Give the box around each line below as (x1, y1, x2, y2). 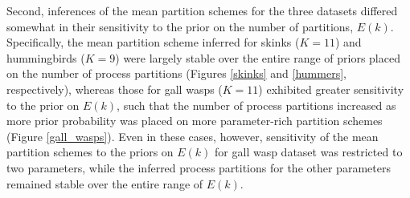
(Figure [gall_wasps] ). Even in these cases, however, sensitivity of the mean (6, 127, 379, 144)
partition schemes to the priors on (6, 143, 174, 160)
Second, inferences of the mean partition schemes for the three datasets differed (6, 2, 398, 18)
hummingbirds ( (6, 49, 85, 66)
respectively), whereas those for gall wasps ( (6, 80, 223, 97)
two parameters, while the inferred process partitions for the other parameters (6, 159, 391, 176)
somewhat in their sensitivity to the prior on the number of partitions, (6, 18, 354, 34)
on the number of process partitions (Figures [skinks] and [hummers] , (6, 65, 346, 82)
